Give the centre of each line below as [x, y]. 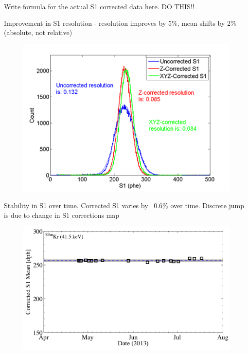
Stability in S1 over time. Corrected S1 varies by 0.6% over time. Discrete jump [124, 205]
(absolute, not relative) [38, 32]
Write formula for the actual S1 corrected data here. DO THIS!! [99, 6]
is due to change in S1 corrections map [62, 215]
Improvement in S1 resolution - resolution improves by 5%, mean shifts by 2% [120, 23]
